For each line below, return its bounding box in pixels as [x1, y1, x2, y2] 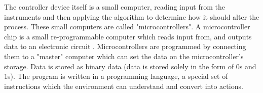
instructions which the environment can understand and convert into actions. [4, 80, 243, 91]
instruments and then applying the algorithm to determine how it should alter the [4, 11, 259, 22]
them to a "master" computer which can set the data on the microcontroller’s [4, 51, 244, 61]
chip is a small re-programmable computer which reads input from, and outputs [4, 31, 252, 41]
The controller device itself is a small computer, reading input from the [4, 2, 225, 12]
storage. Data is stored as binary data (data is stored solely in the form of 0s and [4, 61, 256, 71]
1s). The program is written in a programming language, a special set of [4, 71, 228, 81]
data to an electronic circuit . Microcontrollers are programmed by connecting [4, 41, 246, 52]
